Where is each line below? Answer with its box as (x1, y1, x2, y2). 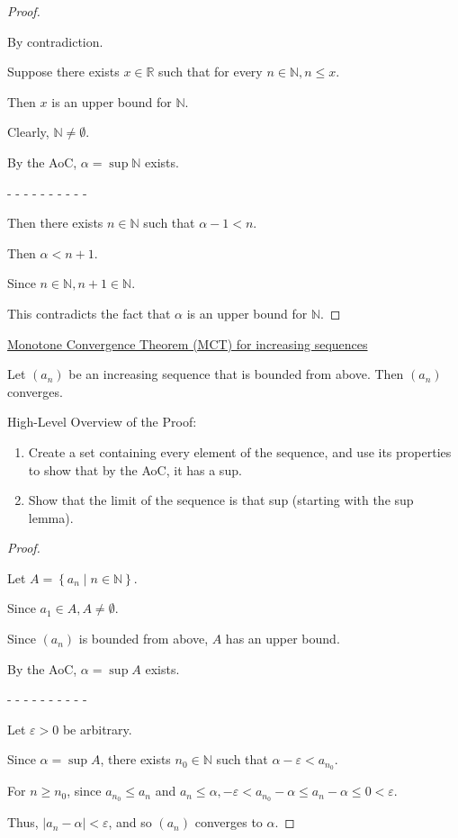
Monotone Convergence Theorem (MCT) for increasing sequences (7, 334, 368, 353)
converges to (194, 813, 263, 832)
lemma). (28, 508, 74, 527)
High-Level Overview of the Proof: (7, 412, 197, 431)
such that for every (158, 62, 263, 81)
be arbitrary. (62, 719, 132, 738)
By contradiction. (7, 32, 103, 50)
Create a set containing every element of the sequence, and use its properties (28, 442, 452, 461)
